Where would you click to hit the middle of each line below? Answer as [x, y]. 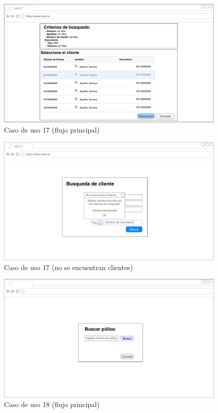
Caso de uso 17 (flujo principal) [52, 129]
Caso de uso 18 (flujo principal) [52, 404]
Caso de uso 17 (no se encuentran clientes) [69, 267]
